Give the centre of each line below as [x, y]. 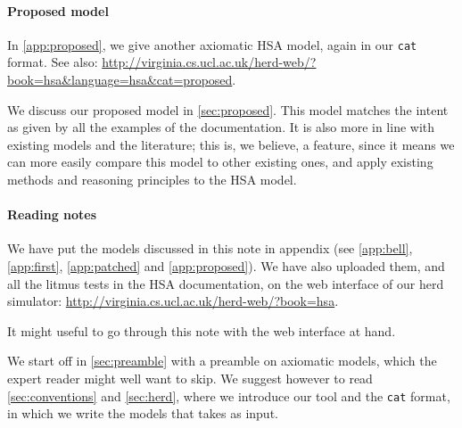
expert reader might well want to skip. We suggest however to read [190, 378]
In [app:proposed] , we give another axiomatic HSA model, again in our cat [212, 44]
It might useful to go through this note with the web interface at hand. [202, 330]
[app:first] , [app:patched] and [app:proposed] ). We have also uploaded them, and [226, 266]
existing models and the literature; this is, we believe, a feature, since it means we [231, 144]
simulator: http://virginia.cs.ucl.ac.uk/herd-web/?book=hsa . [173, 301]
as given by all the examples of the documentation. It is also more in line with [221, 127]
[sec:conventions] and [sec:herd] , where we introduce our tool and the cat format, [229, 395]
